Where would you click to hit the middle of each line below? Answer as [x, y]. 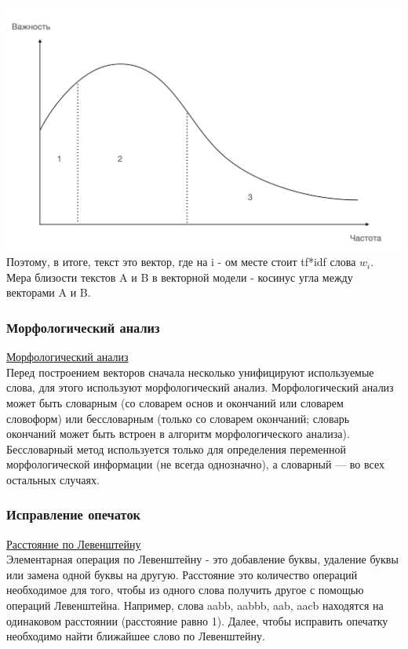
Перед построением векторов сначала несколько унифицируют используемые [190, 372]
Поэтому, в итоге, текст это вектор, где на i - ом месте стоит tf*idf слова [181, 262]
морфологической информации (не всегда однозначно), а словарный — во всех [195, 464]
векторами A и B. [49, 292]
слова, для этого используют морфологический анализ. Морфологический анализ [200, 387]
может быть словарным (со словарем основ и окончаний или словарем [175, 402]
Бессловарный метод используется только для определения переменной [177, 448]
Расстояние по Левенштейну [74, 543]
